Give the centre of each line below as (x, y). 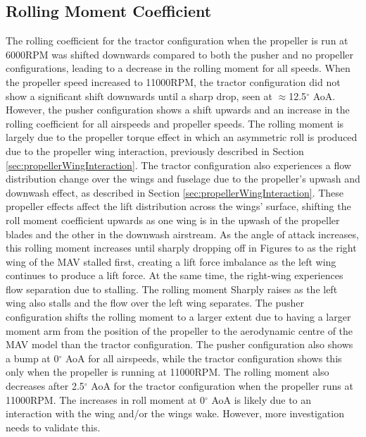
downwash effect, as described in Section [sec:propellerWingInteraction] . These (175, 192)
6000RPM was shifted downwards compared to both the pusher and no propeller (180, 54)
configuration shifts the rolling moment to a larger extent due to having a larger (178, 317)
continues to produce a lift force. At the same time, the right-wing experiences (175, 275)
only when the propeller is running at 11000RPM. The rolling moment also (168, 372)
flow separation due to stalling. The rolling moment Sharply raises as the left (172, 289)
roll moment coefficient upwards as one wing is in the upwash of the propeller (173, 220)
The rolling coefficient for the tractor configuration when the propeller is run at (177, 41)
